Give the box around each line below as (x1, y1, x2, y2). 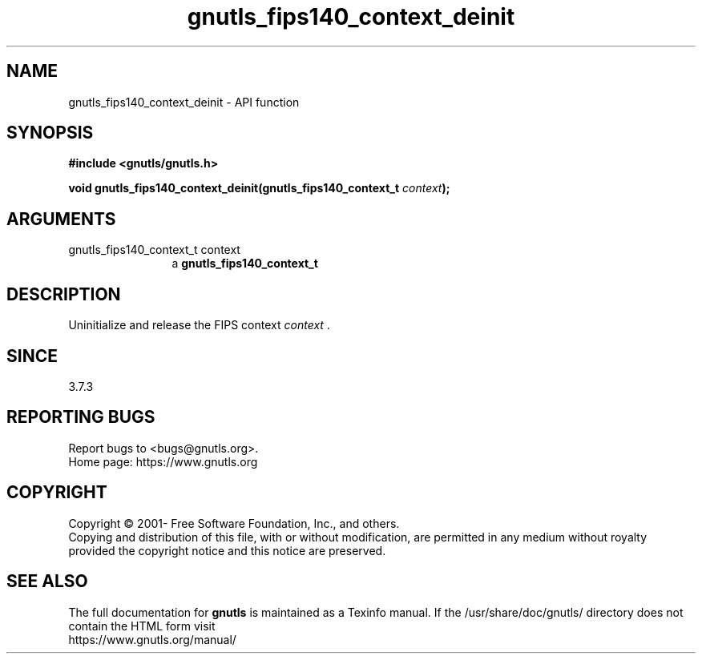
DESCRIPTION (6, 284, 121, 304)
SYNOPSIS (6, 123, 94, 143)
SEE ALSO (6, 571, 88, 592)
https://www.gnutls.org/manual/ (68, 632, 236, 646)
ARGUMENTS (6, 208, 116, 229)
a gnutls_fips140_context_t (171, 256, 318, 271)
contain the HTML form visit (68, 618, 216, 633)
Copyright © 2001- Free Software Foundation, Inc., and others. (68, 516, 400, 530)
